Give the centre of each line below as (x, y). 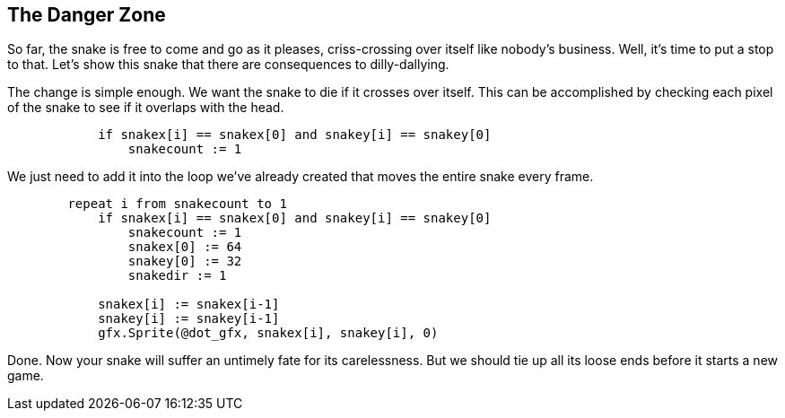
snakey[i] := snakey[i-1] (189, 319)
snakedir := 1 (177, 276)
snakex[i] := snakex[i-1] (189, 305)
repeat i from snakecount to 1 (177, 204)
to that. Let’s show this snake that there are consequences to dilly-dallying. (228, 65)
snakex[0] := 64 (185, 247)
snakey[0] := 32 (185, 261)
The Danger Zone (87, 15)
